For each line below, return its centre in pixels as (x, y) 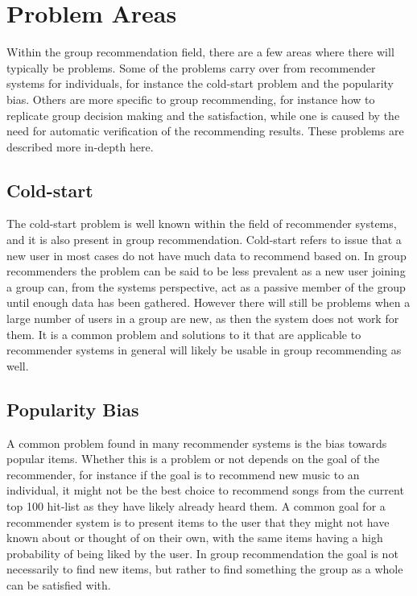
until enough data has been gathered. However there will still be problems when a (208, 302)
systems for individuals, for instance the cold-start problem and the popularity (200, 83)
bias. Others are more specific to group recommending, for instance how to (191, 99)
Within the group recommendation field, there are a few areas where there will (200, 52)
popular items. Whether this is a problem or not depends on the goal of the (193, 459)
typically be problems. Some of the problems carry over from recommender (191, 67)
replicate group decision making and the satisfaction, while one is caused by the (203, 115)
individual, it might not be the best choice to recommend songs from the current (205, 490)
